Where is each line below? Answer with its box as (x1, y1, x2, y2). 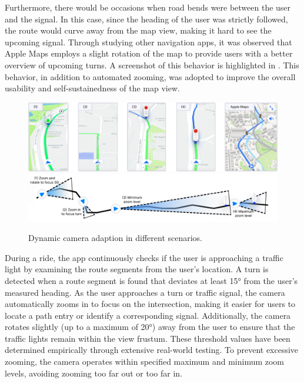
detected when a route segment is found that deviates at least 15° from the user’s (5, 274, 298, 286)
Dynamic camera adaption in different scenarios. (28, 232, 203, 244)
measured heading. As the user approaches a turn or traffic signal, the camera (5, 286, 285, 298)
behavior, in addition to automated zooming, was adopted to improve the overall (5, 70, 296, 82)
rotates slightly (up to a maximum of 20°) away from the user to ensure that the (5, 321, 295, 333)
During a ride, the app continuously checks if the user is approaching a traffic (5, 251, 283, 263)
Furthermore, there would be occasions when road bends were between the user (5, 1, 291, 13)
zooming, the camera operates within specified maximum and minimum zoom (5, 355, 285, 368)
